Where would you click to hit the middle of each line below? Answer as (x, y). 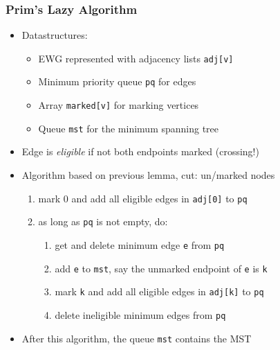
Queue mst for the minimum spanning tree (129, 128)
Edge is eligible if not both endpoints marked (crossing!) (140, 151)
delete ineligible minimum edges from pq (140, 314)
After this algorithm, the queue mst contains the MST (137, 338)
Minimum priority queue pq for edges (117, 81)
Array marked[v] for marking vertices (119, 105)
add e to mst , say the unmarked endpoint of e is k (161, 268)
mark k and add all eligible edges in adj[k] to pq (159, 291)
